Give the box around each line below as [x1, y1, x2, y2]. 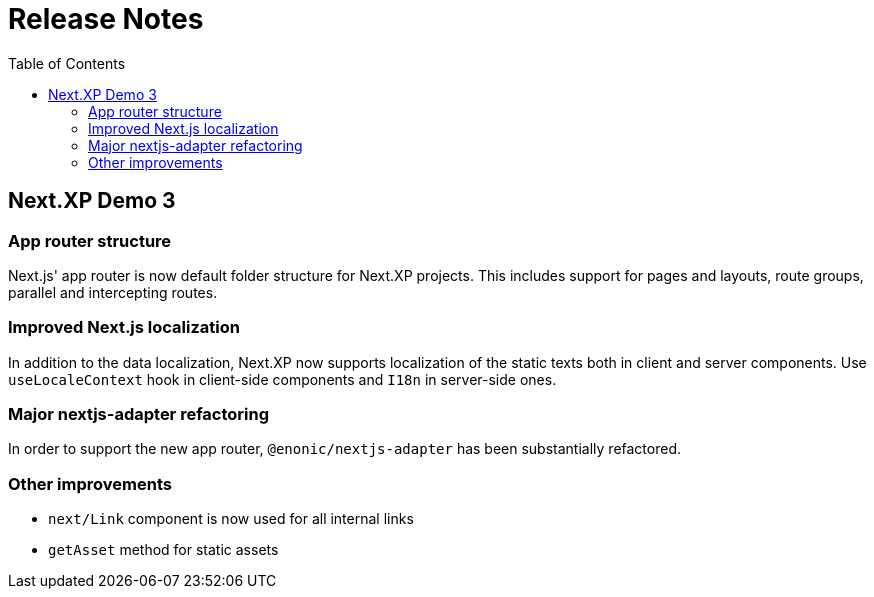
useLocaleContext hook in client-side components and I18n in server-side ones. [8, 370, 557, 388]
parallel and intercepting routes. [8, 283, 218, 301]
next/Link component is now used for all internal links [48, 510, 414, 528]
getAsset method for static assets [48, 541, 279, 559]
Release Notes [8, 2, 204, 36]
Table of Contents [8, 54, 126, 72]
